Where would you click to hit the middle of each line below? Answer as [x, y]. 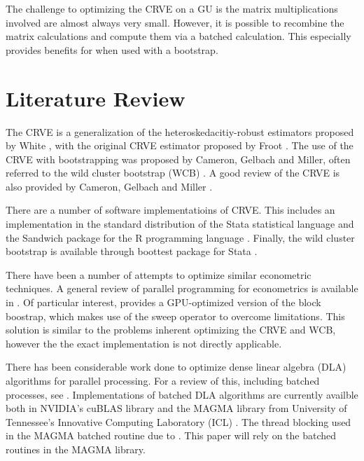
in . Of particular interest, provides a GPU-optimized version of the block [163, 302]
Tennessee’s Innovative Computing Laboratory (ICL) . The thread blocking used [178, 421]
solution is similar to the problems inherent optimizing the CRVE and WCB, [171, 330]
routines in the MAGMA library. [76, 449]
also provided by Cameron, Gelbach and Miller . [109, 186]
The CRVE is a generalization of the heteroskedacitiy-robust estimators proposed [180, 131]
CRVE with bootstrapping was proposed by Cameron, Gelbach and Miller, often [178, 159]
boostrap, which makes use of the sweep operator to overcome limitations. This [175, 316]
